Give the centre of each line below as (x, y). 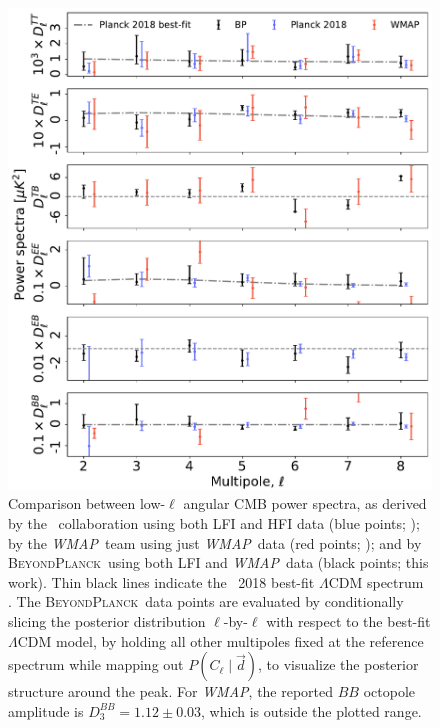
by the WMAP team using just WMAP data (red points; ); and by (215, 542)
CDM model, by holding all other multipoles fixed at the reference (220, 640)
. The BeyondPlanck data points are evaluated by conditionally (206, 601)
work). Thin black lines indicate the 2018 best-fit (161, 581)
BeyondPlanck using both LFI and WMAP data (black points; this (218, 562)
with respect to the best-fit (348, 621)
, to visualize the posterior (338, 664)
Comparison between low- (87, 503)
